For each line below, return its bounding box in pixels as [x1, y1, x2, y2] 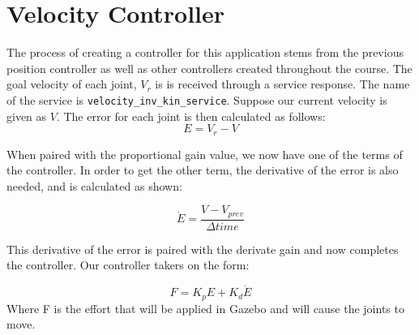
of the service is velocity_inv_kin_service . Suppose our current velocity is [6, 91, 387, 108]
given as [6, 107, 47, 124]
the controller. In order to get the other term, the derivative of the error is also [6, 161, 399, 178]
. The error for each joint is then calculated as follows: [56, 107, 326, 124]
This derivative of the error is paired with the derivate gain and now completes [6, 240, 399, 257]
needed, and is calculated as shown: [6, 177, 182, 194]
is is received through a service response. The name [155, 75, 410, 92]
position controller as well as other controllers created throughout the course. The [6, 59, 413, 76]
